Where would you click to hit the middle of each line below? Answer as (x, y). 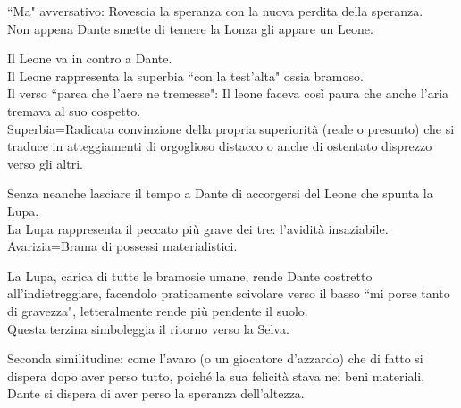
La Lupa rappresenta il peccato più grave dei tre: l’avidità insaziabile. (198, 228)
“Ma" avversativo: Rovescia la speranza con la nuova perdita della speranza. (215, 11)
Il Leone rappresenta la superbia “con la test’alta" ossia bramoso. (185, 75)
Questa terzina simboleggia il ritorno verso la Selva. (148, 328)
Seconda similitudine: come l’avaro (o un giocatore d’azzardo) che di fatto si (215, 358)
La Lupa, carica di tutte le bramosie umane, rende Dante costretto (190, 275)
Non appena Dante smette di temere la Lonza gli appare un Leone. (190, 28)
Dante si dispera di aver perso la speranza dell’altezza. (156, 393)
